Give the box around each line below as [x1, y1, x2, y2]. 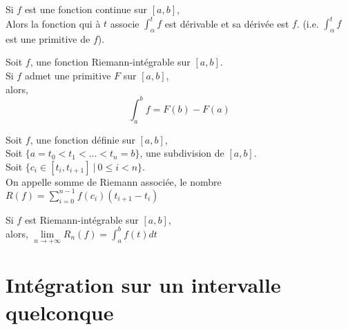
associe [110, 16, 139, 30]
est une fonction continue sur [24, 2, 148, 16]
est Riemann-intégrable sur [24, 212, 139, 226]
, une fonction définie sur [30, 132, 135, 146]
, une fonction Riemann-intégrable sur [30, 55, 191, 69]
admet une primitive [24, 68, 111, 83]
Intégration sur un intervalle [6, 271, 281, 299]
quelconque [6, 298, 114, 326]
